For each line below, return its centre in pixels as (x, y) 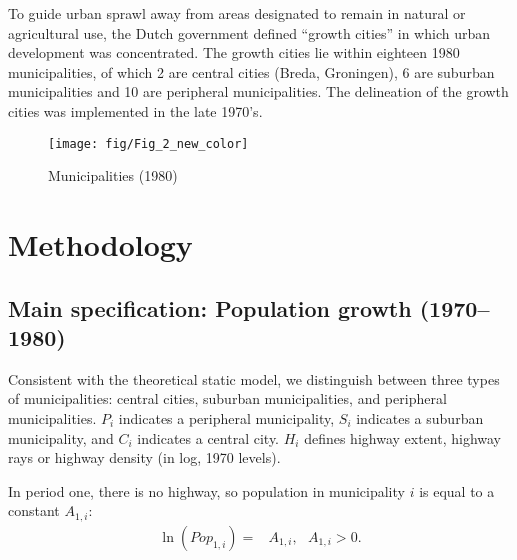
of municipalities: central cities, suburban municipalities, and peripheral (227, 398)
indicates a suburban (420, 417)
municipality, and (61, 437)
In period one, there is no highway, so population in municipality (206, 490)
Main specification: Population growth (210, 307)
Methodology (100, 244)
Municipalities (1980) (113, 175)
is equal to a (457, 490)
